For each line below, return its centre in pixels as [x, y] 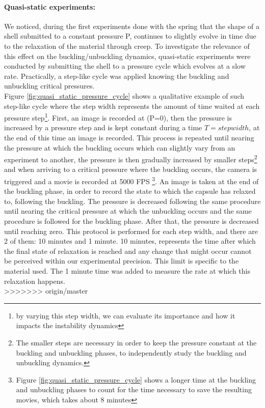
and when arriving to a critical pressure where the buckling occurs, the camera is [131, 169]
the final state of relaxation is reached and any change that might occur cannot [128, 251]
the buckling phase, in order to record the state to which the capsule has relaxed [130, 191]
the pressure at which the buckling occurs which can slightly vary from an [120, 147]
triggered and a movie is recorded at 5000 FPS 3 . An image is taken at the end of [131, 180]
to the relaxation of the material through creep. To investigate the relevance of [127, 46]
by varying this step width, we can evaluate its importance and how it [126, 315]
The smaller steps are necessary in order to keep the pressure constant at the [136, 342]
